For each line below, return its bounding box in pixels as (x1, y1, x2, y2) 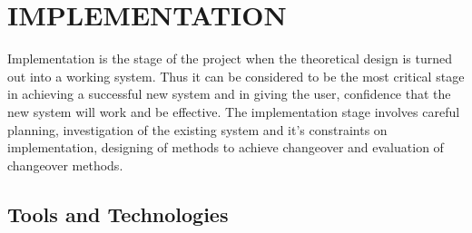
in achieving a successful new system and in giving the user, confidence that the (7, 84, 451, 103)
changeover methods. (7, 155, 123, 174)
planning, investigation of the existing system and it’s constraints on (7, 120, 388, 139)
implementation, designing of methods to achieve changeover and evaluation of (7, 138, 444, 157)
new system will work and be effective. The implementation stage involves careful (7, 102, 460, 121)
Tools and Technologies (7, 199, 229, 228)
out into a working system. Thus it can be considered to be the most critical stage (7, 66, 465, 85)
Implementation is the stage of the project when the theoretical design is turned (7, 49, 453, 68)
